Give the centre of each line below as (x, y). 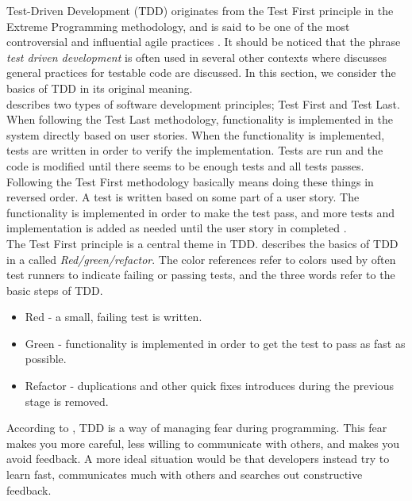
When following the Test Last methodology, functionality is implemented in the (200, 119)
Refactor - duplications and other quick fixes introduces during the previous (210, 386)
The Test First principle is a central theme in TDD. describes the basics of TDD (202, 243)
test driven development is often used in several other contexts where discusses (197, 57)
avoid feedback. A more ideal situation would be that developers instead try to (198, 459)
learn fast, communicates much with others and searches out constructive (185, 474)
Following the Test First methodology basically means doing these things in (190, 181)
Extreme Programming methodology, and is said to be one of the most (178, 26)
